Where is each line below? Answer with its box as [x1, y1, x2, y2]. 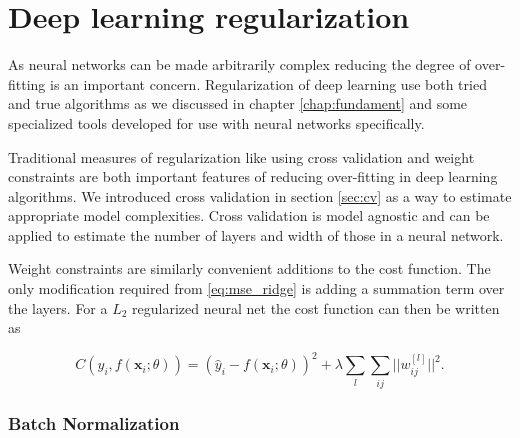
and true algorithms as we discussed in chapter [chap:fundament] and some [8, 93, 468, 114]
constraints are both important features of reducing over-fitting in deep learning [8, 166, 498, 187]
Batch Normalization [8, 410, 180, 435]
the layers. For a [8, 297, 108, 318]
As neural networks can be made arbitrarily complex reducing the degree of [8, 54, 471, 75]
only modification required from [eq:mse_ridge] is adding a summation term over [8, 278, 505, 299]
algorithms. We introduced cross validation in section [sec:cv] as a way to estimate [8, 185, 512, 206]
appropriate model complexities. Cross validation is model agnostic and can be [8, 205, 490, 226]
